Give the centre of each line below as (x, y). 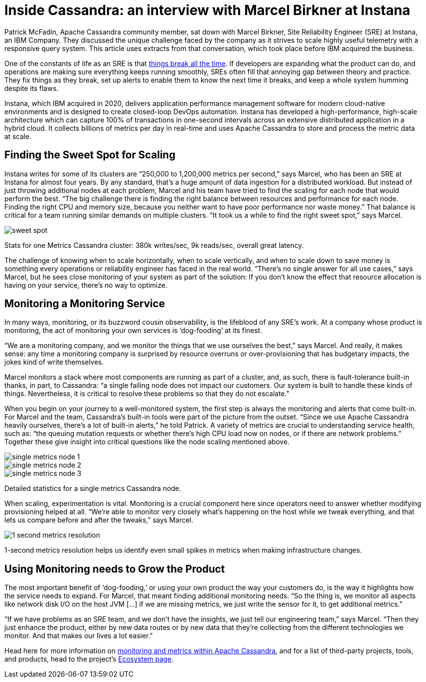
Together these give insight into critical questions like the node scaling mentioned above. (147, 442)
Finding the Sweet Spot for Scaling (90, 155)
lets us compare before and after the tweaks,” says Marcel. (99, 520)
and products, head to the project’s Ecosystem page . (89, 659)
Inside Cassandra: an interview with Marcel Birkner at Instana (207, 10)
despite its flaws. (32, 88)
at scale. (18, 136)
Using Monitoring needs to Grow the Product (115, 569)
